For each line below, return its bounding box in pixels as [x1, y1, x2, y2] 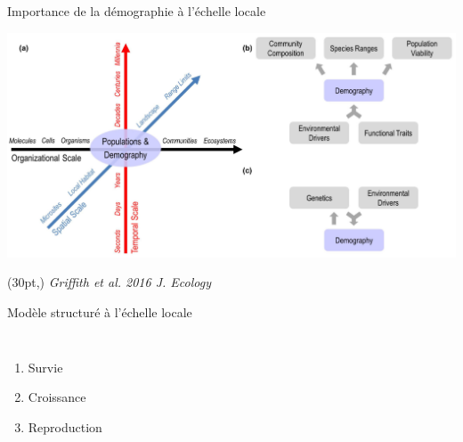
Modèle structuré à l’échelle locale [7, 303, 192, 322]
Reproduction [28, 417, 102, 436]
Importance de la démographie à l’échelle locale [7, 2, 266, 20]
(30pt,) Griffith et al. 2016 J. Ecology [7, 273, 211, 291]
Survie [28, 357, 63, 376]
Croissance [28, 388, 86, 406]
